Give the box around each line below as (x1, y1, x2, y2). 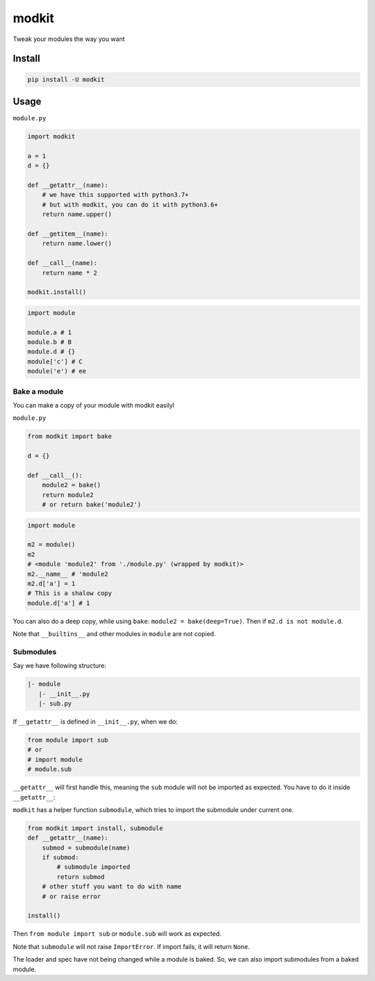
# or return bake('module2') (42, 501, 142, 509)
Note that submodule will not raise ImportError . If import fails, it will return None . (12, 942, 250, 950)
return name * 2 (42, 268, 97, 277)
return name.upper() (42, 211, 112, 218)
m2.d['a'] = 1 (27, 579, 76, 587)
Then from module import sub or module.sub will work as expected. (12, 930, 222, 938)
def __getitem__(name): (27, 229, 109, 238)
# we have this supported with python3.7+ (42, 191, 189, 199)
